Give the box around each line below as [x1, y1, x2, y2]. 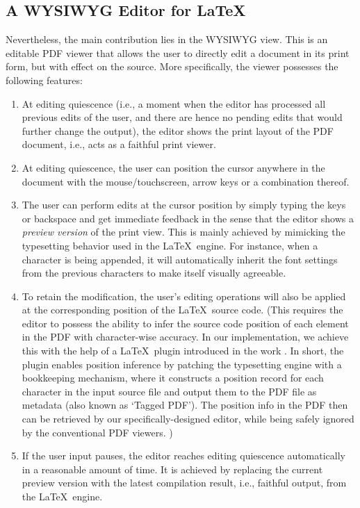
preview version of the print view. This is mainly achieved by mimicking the [22, 224, 345, 239]
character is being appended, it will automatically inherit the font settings [22, 252, 338, 266]
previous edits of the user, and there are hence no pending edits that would [22, 110, 343, 124]
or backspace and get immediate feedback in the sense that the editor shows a [22, 211, 354, 225]
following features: [6, 72, 83, 87]
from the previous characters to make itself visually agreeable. [22, 265, 286, 280]
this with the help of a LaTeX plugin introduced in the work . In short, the [22, 343, 344, 358]
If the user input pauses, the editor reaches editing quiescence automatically [22, 448, 346, 463]
